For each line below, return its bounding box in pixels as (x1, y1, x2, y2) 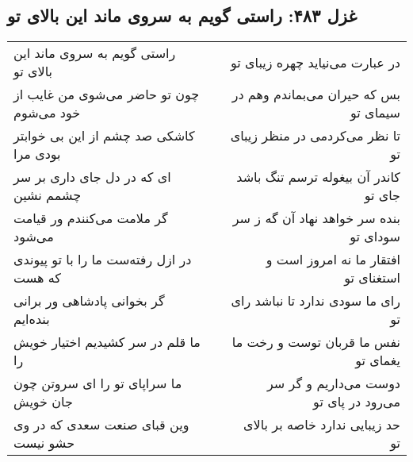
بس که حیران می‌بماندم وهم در (231, 85, 400, 104)
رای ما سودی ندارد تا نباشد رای (231, 291, 400, 310)
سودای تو (350, 227, 400, 246)
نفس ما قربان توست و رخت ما (231, 333, 400, 352)
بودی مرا (13, 144, 61, 164)
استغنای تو (344, 268, 400, 287)
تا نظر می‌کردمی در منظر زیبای (230, 126, 400, 145)
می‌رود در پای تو (313, 392, 400, 411)
